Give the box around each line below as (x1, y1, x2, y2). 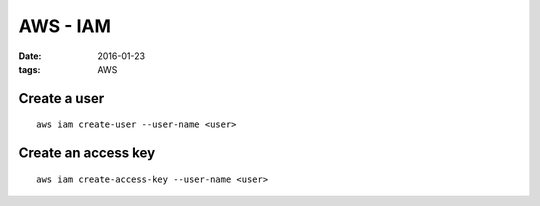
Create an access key (18, 145, 156, 162)
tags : (18, 63, 41, 75)
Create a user (18, 90, 105, 107)
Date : (18, 50, 42, 62)
